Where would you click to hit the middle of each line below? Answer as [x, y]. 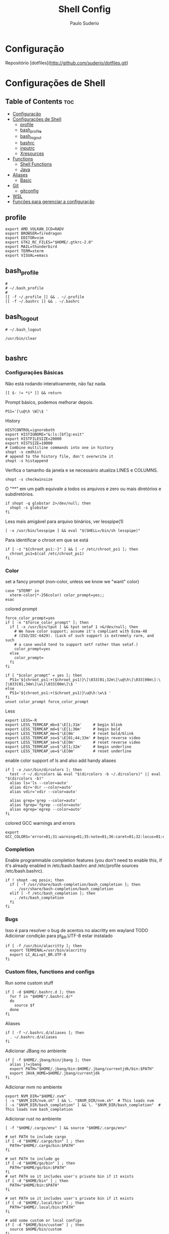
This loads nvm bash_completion [39, 1109]
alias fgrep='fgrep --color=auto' [46, 805]
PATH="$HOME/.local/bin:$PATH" [43, 1207]
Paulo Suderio [84, 23]
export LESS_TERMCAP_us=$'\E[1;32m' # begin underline [68, 747]
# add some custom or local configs [44, 1220]
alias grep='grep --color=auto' [44, 801]
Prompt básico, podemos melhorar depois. [50, 402]
